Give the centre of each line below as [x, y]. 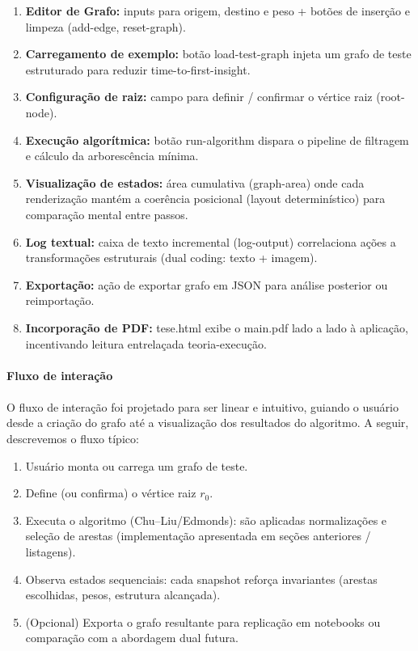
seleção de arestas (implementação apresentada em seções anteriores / [198, 536]
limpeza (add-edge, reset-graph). [106, 26]
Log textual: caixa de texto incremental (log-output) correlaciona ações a [211, 241]
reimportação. [60, 300]
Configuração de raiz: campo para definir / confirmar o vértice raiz [199, 97]
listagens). [51, 552]
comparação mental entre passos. [107, 214]
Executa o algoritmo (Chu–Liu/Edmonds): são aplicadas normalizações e [206, 520]
